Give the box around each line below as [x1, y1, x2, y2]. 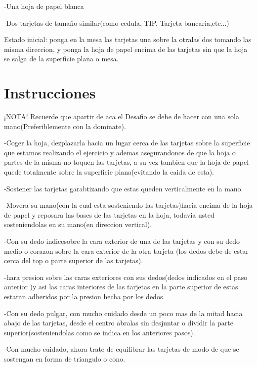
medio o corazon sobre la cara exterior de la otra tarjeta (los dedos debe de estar [4, 245, 249, 256]
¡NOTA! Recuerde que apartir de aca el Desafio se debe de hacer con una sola [4, 111, 239, 122]
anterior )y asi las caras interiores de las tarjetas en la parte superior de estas [4, 281, 238, 292]
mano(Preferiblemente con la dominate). [4, 121, 126, 131]
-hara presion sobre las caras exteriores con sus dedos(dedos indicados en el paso [4, 272, 248, 282]
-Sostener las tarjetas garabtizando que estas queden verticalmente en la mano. [4, 183, 243, 193]
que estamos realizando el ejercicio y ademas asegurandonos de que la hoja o [4, 147, 236, 157]
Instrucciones [4, 83, 96, 103]
